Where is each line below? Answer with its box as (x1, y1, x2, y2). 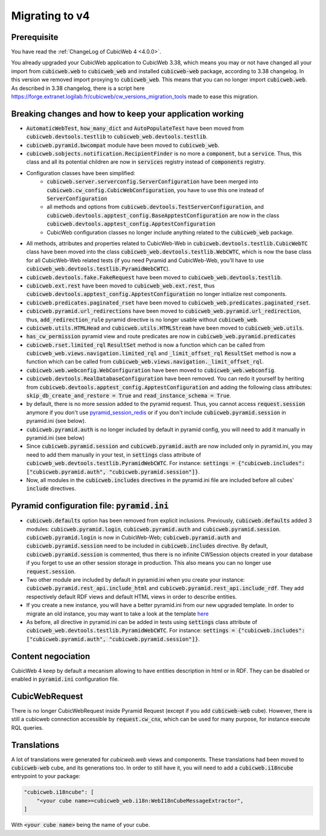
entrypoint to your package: (11, 773, 81, 780)
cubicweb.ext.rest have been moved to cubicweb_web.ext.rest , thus (26, 281, 215, 289)
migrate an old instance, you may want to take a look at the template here (26, 610, 209, 617)
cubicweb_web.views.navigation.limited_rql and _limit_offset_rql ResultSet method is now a (26, 350, 296, 357)
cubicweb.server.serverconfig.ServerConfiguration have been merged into (46, 178, 259, 185)
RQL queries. (11, 724, 43, 731)
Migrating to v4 (11, 9, 90, 22)
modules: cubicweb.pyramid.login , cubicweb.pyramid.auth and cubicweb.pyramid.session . (26, 526, 281, 533)
